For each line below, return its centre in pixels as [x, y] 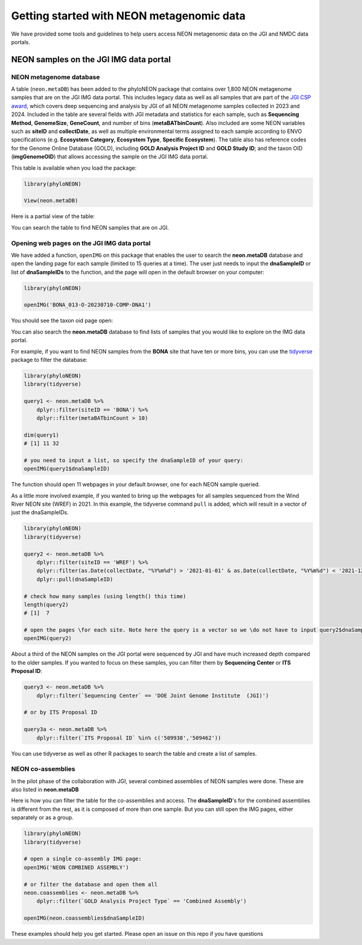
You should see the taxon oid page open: [62, 321]
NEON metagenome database [56, 77]
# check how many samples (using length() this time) [105, 596]
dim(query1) [42, 435]
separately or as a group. [42, 818]
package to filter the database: [49, 360]
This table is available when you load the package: [74, 168]
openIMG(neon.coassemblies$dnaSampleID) [84, 918]
